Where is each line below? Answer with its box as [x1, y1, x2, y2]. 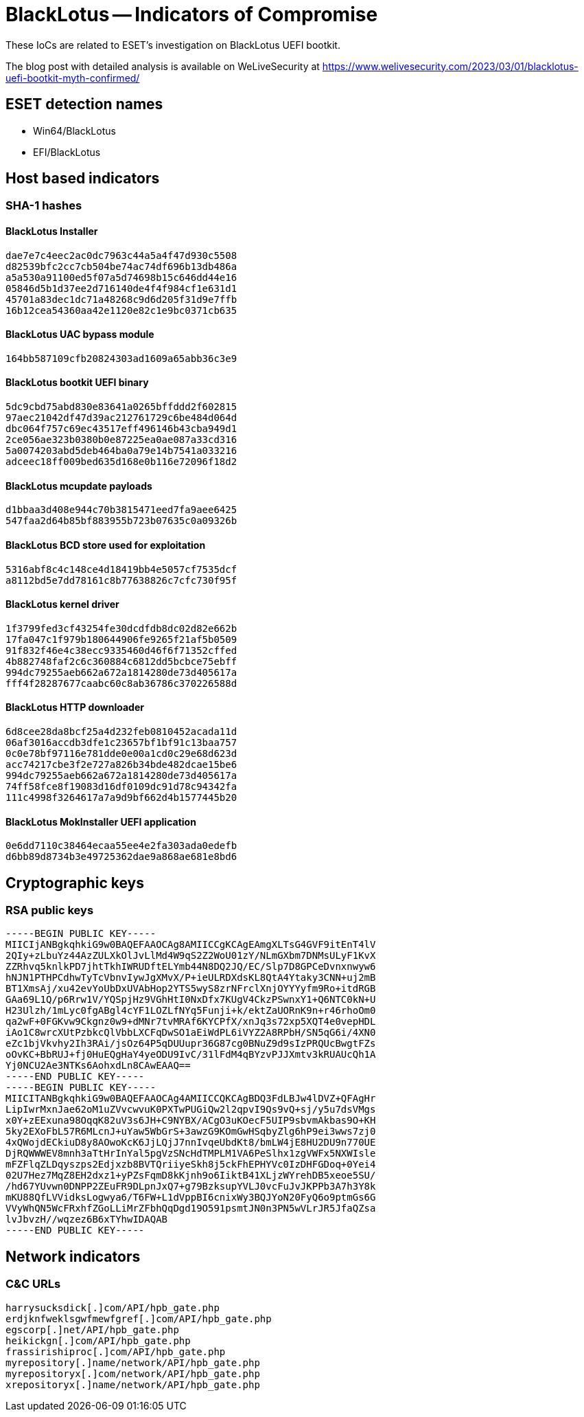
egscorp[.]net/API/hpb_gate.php [5, 1324, 179, 1335]
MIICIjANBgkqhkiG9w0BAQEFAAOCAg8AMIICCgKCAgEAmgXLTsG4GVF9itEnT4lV [5, 939, 376, 951]
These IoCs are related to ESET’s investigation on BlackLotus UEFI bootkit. [5, 38, 340, 51]
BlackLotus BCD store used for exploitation [5, 539, 206, 551]
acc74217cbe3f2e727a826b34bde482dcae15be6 [5, 758, 237, 770]
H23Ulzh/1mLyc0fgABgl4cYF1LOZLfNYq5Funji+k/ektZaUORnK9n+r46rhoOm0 [5, 1005, 376, 1017]
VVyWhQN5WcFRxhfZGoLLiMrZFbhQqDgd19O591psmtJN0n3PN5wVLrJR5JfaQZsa [5, 1203, 376, 1214]
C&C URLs [5, 1277, 61, 1291]
